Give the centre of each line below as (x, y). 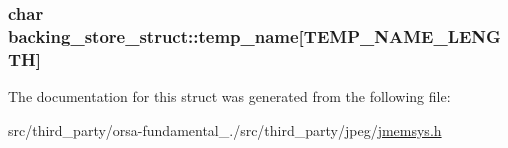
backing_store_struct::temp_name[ (156, 35)
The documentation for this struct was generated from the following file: (229, 96)
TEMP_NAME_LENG (402, 35)
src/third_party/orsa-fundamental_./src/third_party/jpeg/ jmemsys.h (225, 129)
